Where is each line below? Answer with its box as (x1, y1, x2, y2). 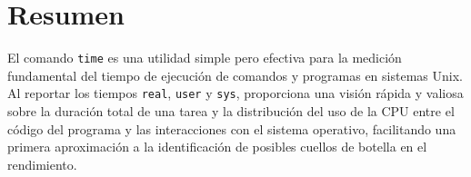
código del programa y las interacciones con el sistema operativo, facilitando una (7, 119, 456, 138)
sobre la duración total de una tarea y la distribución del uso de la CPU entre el (7, 102, 455, 121)
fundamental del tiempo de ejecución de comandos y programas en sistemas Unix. (7, 65, 463, 84)
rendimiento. (7, 154, 77, 173)
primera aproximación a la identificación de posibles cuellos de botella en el (7, 137, 427, 156)
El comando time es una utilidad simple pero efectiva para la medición (7, 48, 402, 67)
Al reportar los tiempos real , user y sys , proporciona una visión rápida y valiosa (7, 84, 464, 103)
